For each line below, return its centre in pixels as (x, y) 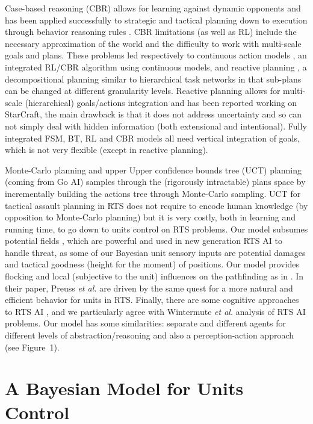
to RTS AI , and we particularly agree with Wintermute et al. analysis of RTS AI (155, 311)
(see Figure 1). (32, 347)
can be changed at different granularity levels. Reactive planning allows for (143, 91)
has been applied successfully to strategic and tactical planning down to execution (156, 20)
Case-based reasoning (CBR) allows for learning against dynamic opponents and (153, 8)
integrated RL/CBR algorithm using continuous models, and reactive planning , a (156, 67)
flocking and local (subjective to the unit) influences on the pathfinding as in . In (154, 276)
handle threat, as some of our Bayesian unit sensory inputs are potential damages (155, 252)
